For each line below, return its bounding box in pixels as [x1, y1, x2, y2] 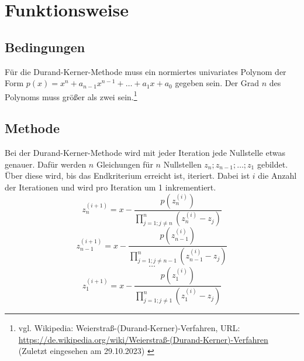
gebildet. [257, 158, 288, 170]
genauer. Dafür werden [5, 158, 87, 170]
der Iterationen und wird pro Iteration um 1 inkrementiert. [5, 181, 216, 193]
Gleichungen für [96, 158, 153, 170]
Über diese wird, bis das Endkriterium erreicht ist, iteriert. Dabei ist [5, 169, 250, 182]
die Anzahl [258, 169, 297, 182]
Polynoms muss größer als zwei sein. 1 [5, 88, 137, 103]
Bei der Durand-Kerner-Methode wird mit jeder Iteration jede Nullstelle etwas [5, 147, 285, 159]
